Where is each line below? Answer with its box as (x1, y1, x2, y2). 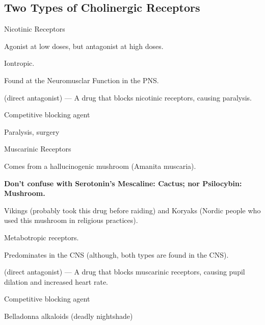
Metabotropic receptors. (4, 232, 79, 242)
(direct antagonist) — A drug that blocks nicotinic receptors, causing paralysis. (4, 92, 252, 103)
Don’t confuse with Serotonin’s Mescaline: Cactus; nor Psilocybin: (4, 178, 242, 188)
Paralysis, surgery (4, 126, 60, 137)
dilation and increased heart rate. (4, 276, 108, 287)
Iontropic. (4, 58, 35, 68)
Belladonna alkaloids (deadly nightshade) (4, 310, 133, 321)
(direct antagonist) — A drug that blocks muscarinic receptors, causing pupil (4, 266, 245, 277)
